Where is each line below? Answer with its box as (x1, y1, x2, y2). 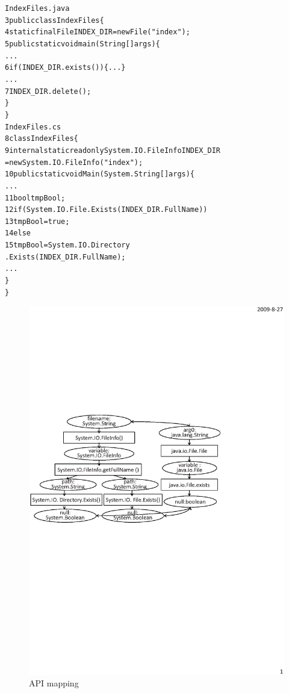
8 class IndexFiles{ (5, 134, 78, 143)
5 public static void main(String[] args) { (5, 39, 160, 48)
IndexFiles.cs (5, 122, 61, 131)
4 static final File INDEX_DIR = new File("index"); (5, 28, 190, 37)
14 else (5, 229, 31, 238)
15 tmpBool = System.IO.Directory (5, 241, 130, 250)
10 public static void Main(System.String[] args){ (5, 170, 195, 179)
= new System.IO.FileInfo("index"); (5, 158, 143, 167)
